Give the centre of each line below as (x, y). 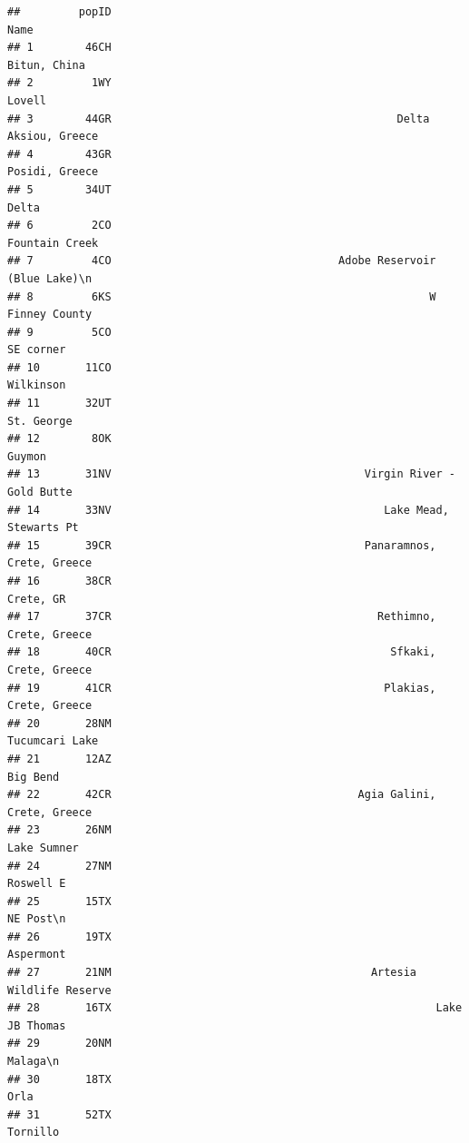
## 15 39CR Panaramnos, (222, 545)
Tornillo (34, 1133)
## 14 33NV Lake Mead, (228, 510)
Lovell (27, 100)
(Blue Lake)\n (50, 278)
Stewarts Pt (43, 528)
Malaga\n (34, 1062)
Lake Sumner (43, 847)
